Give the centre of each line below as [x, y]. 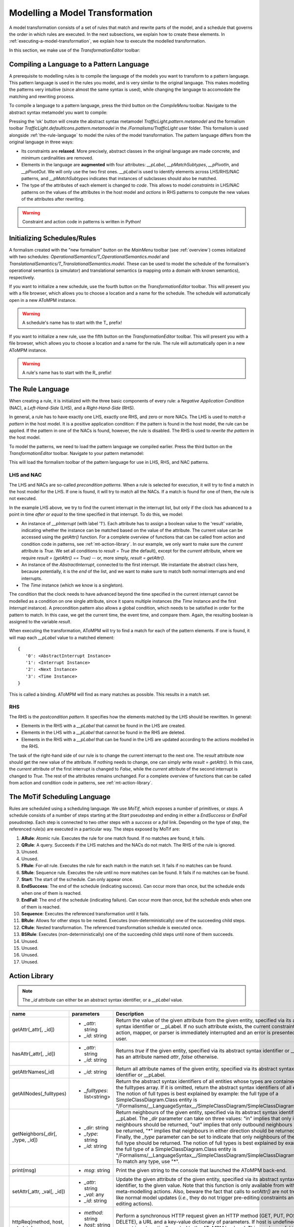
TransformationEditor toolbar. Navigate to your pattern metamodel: [76, 453]
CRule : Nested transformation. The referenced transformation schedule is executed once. [112, 927]
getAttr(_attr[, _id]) [33, 1029]
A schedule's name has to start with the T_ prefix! [72, 323]
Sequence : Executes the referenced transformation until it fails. [85, 913]
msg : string [97, 1170]
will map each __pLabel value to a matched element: [62, 638]
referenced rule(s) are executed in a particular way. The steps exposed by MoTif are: [95, 829]
